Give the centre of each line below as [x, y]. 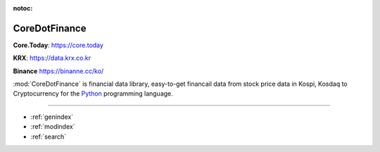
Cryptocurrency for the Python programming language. [93, 94]
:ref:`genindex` [52, 117]
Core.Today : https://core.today [58, 45]
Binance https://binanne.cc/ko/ [58, 71]
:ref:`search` [49, 137]
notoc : [23, 8]
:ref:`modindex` [53, 127]
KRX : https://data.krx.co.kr [52, 58]
